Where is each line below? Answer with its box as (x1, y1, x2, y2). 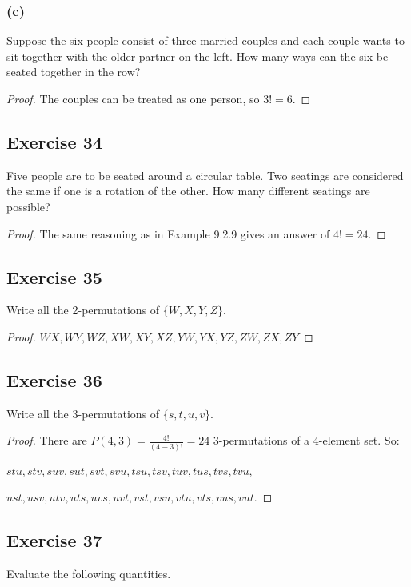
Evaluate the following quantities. (6, 565, 171, 582)
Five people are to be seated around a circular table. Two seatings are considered (6, 166, 404, 183)
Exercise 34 (6, 129, 102, 154)
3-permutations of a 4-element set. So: (213, 432, 400, 449)
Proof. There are (6, 432, 87, 449)
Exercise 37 (6, 528, 102, 553)
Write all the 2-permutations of (6, 301, 160, 318)
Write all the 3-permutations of (6, 405, 160, 421)
